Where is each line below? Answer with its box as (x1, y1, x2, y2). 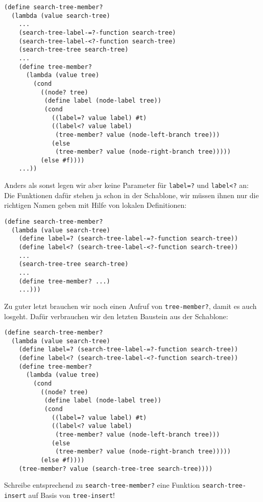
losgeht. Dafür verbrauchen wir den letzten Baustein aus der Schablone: (4, 310, 228, 321)
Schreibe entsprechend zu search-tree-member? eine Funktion (4, 480, 200, 490)
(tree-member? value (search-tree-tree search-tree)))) (18, 465, 213, 472)
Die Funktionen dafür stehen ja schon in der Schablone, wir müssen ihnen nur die (4, 189, 259, 200)
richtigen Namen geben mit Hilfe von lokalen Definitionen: (4, 200, 187, 210)
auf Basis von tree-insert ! (28, 489, 115, 500)
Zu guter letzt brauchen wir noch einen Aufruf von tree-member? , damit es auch (4, 300, 257, 311)
